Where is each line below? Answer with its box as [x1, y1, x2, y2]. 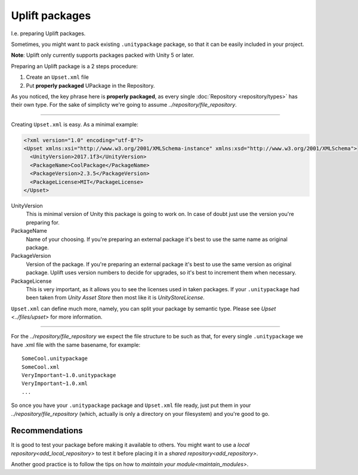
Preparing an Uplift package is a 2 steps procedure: [11, 63, 138, 70]
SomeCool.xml [21, 363, 60, 370]
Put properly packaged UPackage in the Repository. [26, 82, 155, 89]
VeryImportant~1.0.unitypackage [21, 372, 116, 379]
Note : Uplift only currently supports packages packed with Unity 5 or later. [11, 51, 195, 59]
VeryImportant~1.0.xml [21, 380, 88, 387]
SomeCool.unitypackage [21, 355, 88, 362]
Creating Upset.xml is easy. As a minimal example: [11, 121, 138, 128]
